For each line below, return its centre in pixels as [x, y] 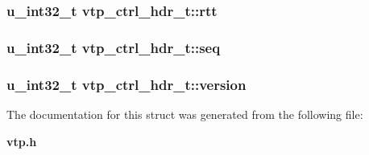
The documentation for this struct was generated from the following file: [185, 114]
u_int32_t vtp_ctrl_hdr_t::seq [114, 47]
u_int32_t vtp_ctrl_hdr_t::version [126, 84]
